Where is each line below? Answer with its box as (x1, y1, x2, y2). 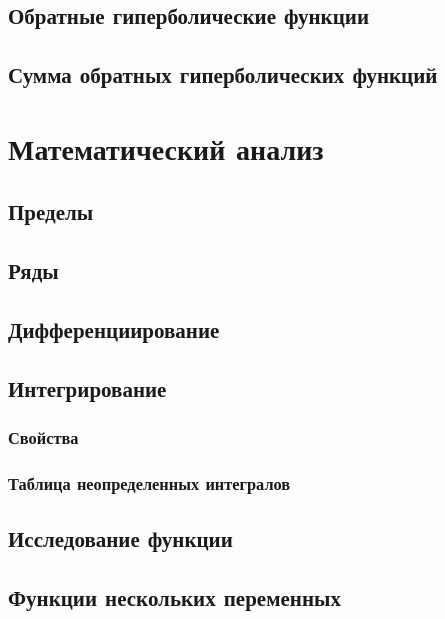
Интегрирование (8, 372, 167, 403)
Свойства (8, 424, 79, 449)
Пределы (8, 196, 94, 227)
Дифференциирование (8, 313, 220, 344)
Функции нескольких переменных (8, 581, 341, 612)
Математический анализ (8, 127, 324, 168)
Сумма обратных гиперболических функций (8, 59, 438, 90)
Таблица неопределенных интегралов (8, 470, 291, 495)
